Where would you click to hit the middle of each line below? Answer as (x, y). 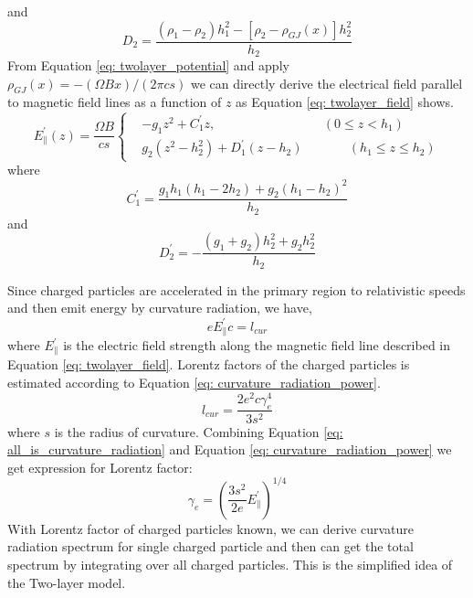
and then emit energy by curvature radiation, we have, (160, 308)
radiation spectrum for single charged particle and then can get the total (210, 546)
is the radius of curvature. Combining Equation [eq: (199, 431)
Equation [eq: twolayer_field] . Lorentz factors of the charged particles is (209, 364)
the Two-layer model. (67, 582)
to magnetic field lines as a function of (115, 102)
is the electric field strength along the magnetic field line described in (257, 345)
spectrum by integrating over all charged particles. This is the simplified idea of (230, 565)
